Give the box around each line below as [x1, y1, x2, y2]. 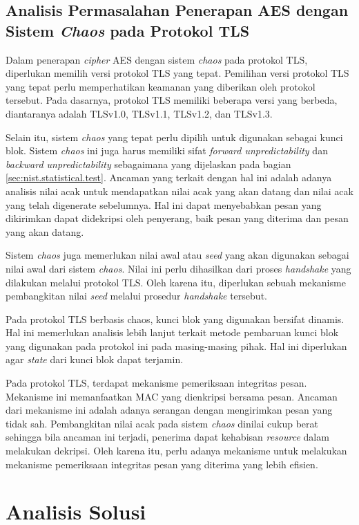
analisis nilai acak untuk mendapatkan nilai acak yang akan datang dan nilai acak [6, 183, 353, 198]
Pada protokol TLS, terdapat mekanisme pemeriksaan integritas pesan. [6, 376, 307, 390]
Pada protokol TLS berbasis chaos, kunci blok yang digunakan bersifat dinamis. [6, 311, 345, 326]
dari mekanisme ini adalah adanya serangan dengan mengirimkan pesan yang [6, 403, 333, 417]
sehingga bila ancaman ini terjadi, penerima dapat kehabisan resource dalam [6, 430, 329, 444]
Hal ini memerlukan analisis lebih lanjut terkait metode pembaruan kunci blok [6, 325, 339, 340]
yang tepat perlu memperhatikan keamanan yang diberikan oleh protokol [6, 79, 316, 93]
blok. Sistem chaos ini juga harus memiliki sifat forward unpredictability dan [6, 143, 328, 158]
